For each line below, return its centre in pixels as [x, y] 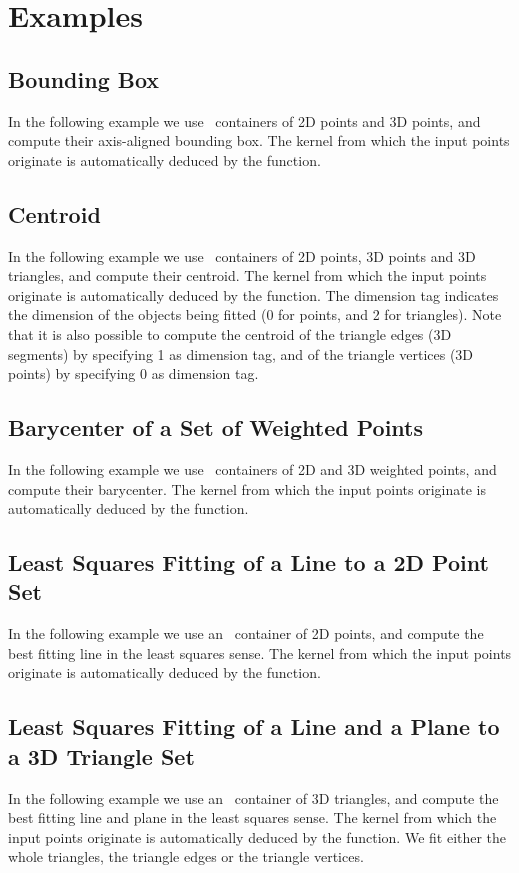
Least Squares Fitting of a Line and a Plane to [254, 726]
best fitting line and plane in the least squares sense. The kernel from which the [252, 817]
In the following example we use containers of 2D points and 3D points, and [244, 120]
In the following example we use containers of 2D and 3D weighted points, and [252, 468]
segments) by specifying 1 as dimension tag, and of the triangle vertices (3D [241, 353]
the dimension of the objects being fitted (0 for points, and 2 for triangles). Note [255, 314]
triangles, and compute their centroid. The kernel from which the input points [247, 275]
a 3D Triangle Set [101, 755]
